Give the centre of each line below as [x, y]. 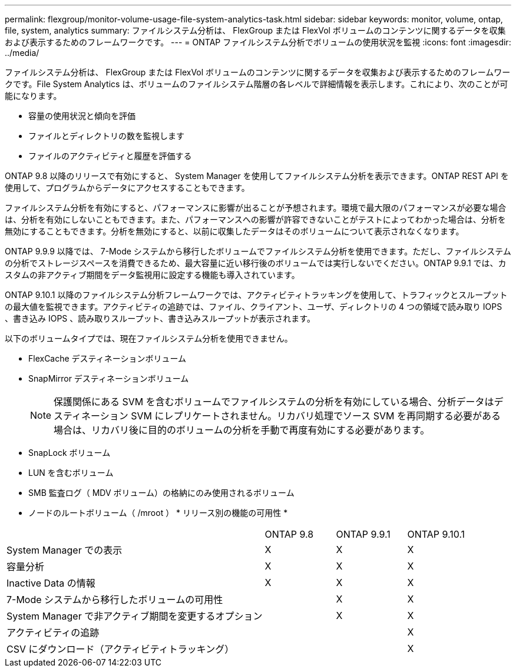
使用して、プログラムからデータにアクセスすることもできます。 [127, 188]
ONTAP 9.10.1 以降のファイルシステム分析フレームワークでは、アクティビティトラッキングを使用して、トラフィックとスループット [256, 295]
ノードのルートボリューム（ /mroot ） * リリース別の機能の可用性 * [158, 513]
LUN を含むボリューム [71, 473]
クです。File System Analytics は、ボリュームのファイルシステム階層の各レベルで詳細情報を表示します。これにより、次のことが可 [257, 84]
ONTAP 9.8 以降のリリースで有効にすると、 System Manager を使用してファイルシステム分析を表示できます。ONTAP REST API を [257, 176]
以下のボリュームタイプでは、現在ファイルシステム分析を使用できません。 [149, 338]
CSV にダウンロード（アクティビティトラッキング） [120, 649]
